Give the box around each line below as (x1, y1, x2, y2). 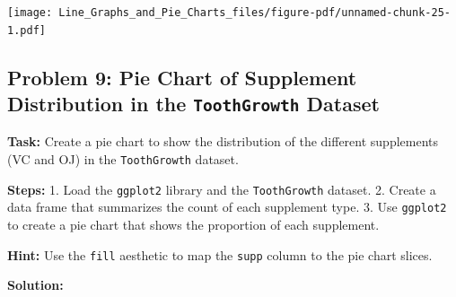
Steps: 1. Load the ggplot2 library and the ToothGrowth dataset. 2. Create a (7, 179, 436, 198)
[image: (7, 6, 53, 19)
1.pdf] (7, 23, 46, 37)
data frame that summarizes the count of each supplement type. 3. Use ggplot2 (7, 197, 447, 216)
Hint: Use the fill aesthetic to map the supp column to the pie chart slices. (7, 245, 433, 264)
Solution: (7, 275, 64, 294)
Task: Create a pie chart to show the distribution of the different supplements (7, 132, 439, 151)
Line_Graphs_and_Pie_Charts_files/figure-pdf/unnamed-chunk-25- (58, 6, 451, 19)
